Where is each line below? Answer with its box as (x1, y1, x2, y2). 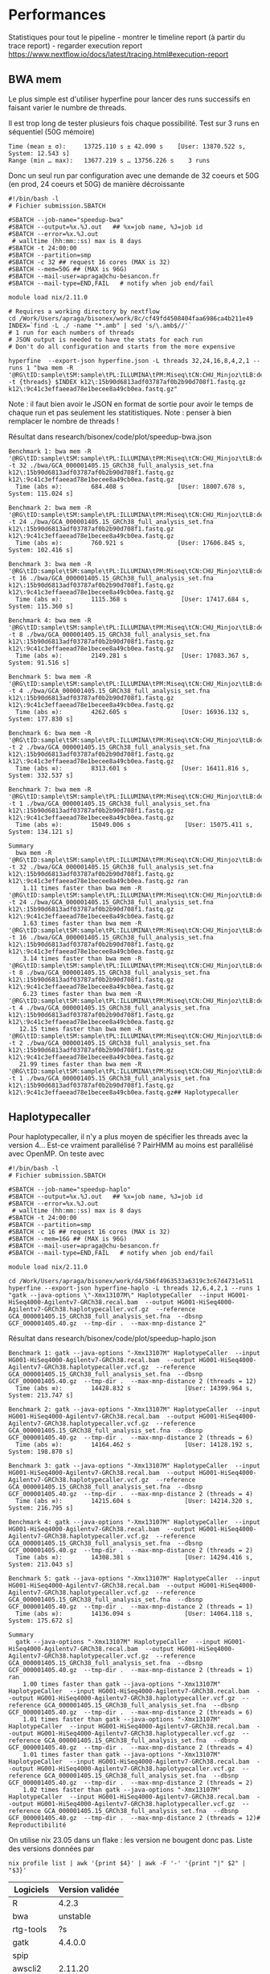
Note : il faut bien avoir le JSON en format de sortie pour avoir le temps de (8, 399, 254, 408)
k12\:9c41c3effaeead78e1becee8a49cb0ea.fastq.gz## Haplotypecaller (8, 1088, 239, 1096)
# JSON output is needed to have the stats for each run (8, 336, 203, 344)
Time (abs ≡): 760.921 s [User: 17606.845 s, (15, 539, 247, 547)
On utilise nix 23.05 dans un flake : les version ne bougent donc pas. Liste (8, 1835, 253, 1844)
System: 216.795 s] (8, 1504, 74, 1512)
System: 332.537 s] (8, 771, 74, 779)
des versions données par (8, 1844, 95, 1853)
